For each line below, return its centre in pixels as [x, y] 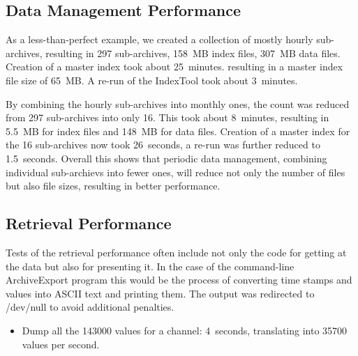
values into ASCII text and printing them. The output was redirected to [160, 293]
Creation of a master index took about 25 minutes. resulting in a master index [174, 67]
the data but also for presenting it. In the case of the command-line [150, 266]
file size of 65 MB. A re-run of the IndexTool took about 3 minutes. [152, 80]
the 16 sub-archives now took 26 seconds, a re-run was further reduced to [163, 145]
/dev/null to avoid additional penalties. [90, 307]
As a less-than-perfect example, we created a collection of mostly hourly [159, 39]
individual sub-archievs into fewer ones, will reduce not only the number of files [176, 172]
